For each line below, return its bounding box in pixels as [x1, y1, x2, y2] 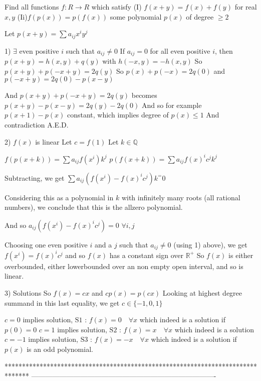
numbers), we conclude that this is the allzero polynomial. [5, 202, 183, 212]
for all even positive [150, 45, 210, 56]
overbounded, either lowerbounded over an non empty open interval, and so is [5, 261, 243, 271]
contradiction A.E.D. [5, 119, 69, 130]
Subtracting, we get [5, 172, 65, 183]
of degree [186, 11, 214, 22]
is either [228, 249, 253, 260]
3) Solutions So [5, 288, 51, 298]
